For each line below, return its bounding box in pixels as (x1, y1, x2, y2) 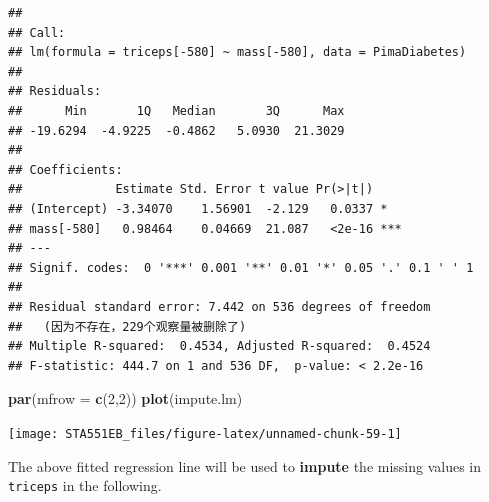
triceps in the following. (8, 475, 162, 496)
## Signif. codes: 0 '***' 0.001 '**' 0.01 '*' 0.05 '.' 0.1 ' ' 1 (8, 260, 474, 275)
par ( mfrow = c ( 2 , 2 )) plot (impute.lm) (8, 388, 243, 409)
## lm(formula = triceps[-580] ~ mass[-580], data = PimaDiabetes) (8, 45, 467, 60)
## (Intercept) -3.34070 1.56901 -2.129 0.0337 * (8, 201, 388, 216)
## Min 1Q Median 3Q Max (8, 103, 345, 118)
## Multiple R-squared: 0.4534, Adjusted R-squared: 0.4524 (8, 339, 431, 354)
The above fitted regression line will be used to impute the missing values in (8, 455, 482, 476)
